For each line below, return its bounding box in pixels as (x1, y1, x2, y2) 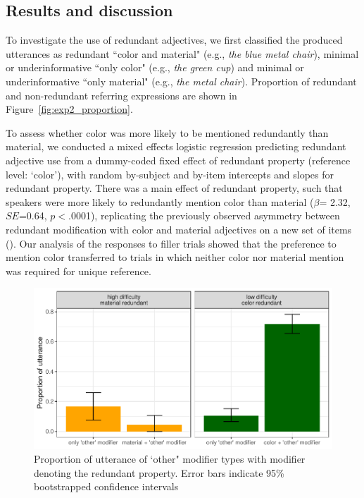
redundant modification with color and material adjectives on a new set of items (6, 221, 352, 236)
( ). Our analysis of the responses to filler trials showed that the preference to (6, 236, 337, 250)
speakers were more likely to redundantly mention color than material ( (6, 194, 314, 209)
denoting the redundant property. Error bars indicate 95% (34, 465, 284, 480)
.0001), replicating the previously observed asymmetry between (68, 208, 340, 223)
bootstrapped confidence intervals (34, 479, 179, 494)
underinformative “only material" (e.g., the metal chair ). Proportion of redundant (6, 73, 357, 88)
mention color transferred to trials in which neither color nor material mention (6, 250, 344, 265)
